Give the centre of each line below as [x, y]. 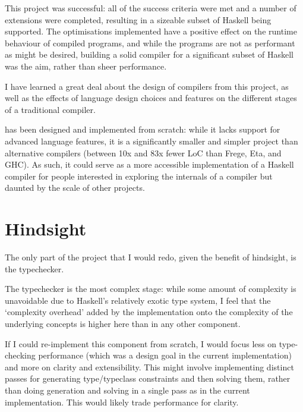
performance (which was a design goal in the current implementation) [165, 355]
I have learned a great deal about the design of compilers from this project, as [147, 86]
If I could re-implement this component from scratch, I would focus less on [141, 343]
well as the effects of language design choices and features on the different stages [151, 98]
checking [20, 355]
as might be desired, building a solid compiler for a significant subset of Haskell [149, 54]
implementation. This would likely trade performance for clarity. [122, 402]
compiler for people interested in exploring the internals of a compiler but [139, 176]
